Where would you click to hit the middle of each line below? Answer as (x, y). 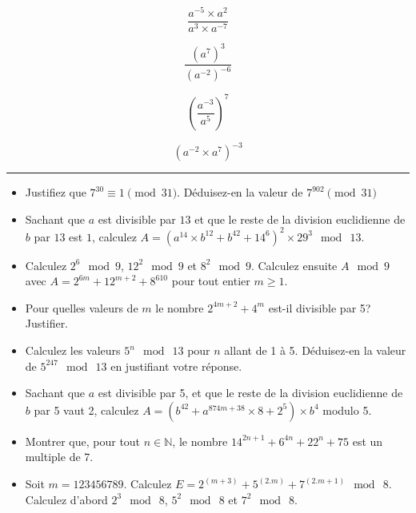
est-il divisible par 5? (320, 307)
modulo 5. (347, 410)
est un (368, 441)
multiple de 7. (59, 457)
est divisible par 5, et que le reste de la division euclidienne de (250, 393)
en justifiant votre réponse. (176, 366)
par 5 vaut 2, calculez (86, 410)
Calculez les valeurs (73, 350)
